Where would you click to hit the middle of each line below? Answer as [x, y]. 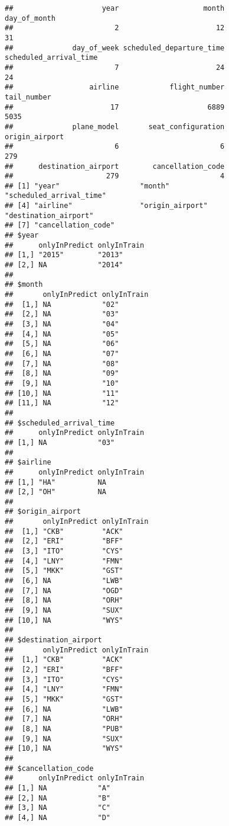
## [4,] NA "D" [58, 817]
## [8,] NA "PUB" [64, 729]
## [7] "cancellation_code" [60, 225]
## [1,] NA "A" [58, 788]
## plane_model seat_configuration [115, 127]
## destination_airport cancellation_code [115, 166]
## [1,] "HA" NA [55, 482]
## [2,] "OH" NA [55, 492]
